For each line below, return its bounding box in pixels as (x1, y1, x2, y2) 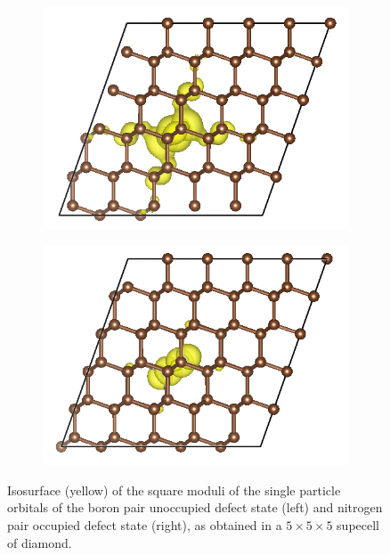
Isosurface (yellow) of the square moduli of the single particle (7, 480, 341, 499)
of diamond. (7, 533, 72, 551)
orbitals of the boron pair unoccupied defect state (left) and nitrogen (7, 498, 383, 517)
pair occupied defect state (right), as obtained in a (7, 516, 282, 535)
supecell (337, 516, 379, 535)
